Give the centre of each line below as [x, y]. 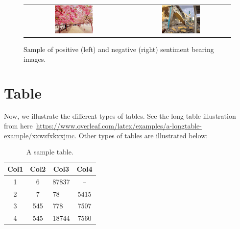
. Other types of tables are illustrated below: [141, 135]
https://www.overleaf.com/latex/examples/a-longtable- [119, 126]
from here [18, 126]
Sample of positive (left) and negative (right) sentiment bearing [119, 49]
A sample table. [50, 152]
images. [35, 59]
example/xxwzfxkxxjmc [39, 135]
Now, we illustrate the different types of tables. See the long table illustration [120, 116]
